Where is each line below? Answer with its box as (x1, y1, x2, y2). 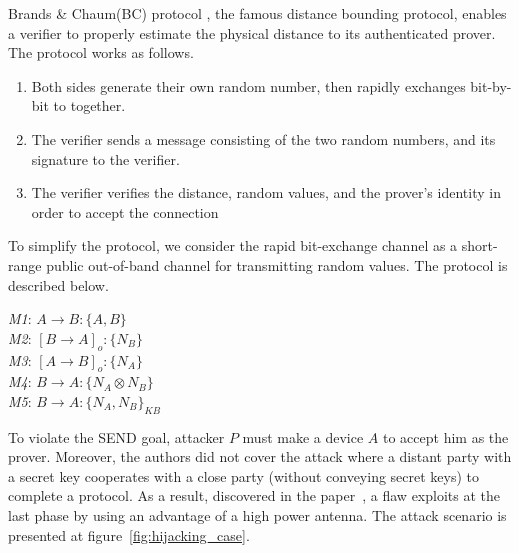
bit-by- (470, 75, 512, 96)
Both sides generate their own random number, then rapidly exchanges (31, 75, 466, 96)
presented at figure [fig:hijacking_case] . (8, 524, 250, 545)
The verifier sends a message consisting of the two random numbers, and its (31, 128, 496, 149)
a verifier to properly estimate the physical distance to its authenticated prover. (8, 22, 496, 43)
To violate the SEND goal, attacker (8, 426, 225, 447)
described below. (8, 274, 109, 295)
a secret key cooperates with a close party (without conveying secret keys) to (8, 465, 480, 486)
